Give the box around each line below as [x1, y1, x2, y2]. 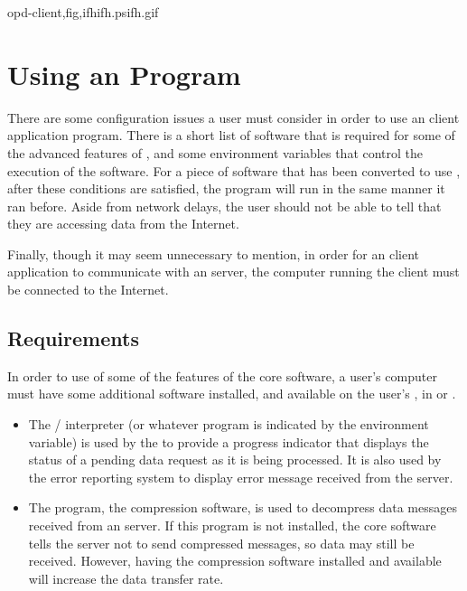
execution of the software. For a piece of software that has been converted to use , [7, 161, 461, 180]
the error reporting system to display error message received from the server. [28, 467, 453, 486]
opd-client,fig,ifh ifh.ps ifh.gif [7, 3, 159, 21]
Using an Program [7, 55, 241, 92]
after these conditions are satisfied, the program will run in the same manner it [7, 179, 445, 198]
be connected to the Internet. [7, 280, 169, 299]
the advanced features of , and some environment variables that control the [7, 143, 424, 162]
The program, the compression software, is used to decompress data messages [28, 498, 457, 517]
